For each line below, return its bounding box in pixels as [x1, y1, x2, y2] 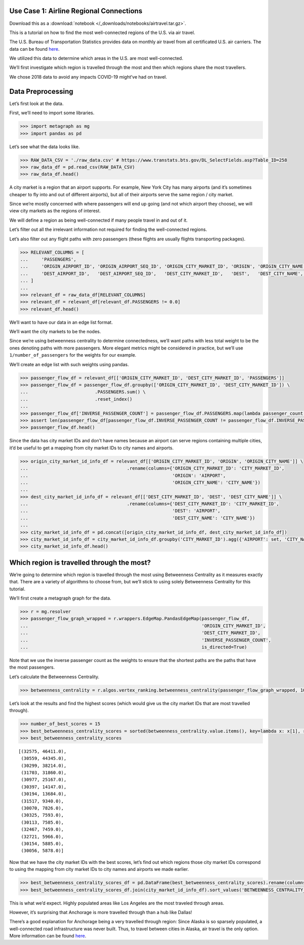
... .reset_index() [20, 396, 133, 402]
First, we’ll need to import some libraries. [9, 110, 95, 116]
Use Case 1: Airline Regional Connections [9, 7, 143, 15]
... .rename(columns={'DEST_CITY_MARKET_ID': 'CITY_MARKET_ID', [20, 501, 280, 507]
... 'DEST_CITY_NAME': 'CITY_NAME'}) [20, 515, 255, 521]
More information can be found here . [9, 933, 86, 939]
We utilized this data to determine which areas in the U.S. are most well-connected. [9, 55, 183, 61]
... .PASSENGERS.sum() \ [20, 389, 146, 395]
